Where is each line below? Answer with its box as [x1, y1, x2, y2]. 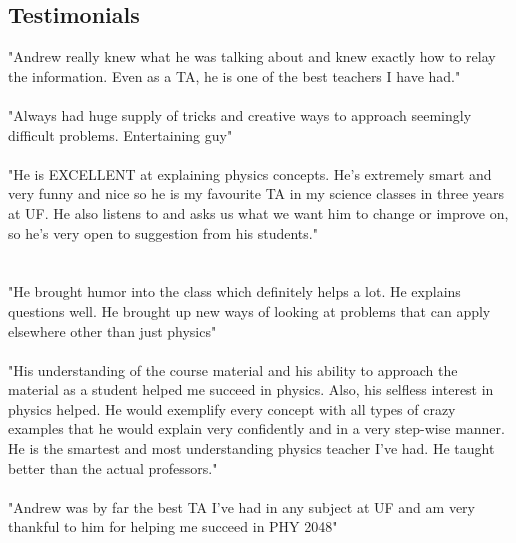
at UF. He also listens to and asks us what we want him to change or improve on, [8, 202, 509, 223]
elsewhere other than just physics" [8, 320, 217, 341]
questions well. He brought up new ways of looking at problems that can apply [8, 300, 491, 321]
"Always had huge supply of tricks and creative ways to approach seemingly [8, 104, 472, 125]
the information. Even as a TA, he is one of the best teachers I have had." [8, 65, 461, 86]
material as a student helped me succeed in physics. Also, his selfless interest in [8, 379, 494, 400]
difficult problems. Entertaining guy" [8, 124, 233, 145]
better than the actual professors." [8, 457, 218, 478]
